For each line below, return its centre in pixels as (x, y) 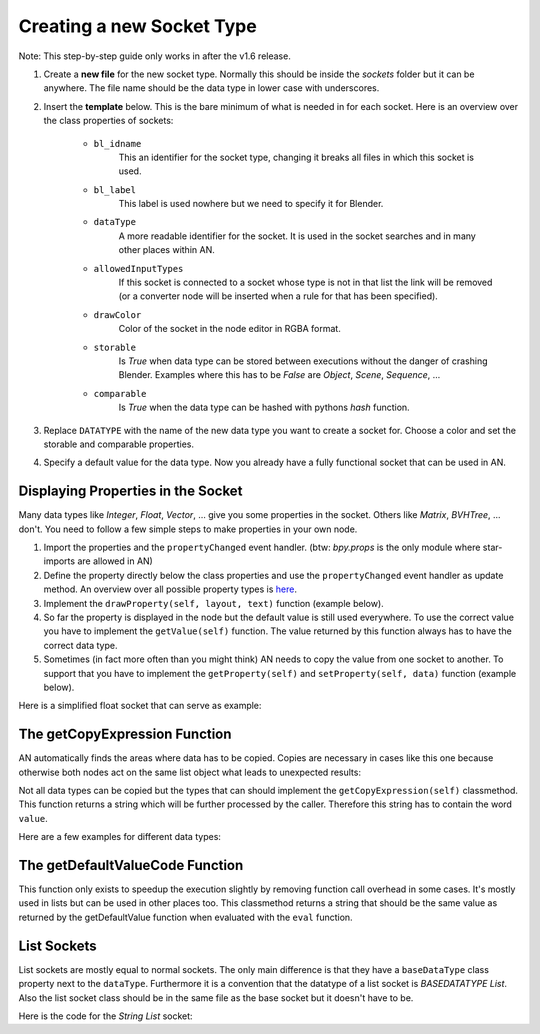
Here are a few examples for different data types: (120, 837)
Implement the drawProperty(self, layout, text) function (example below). (213, 603)
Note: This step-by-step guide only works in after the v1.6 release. (155, 56)
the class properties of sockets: (108, 121)
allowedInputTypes (138, 268)
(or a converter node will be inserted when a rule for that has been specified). (278, 296)
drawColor (117, 314)
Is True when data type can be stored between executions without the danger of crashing (303, 361)
